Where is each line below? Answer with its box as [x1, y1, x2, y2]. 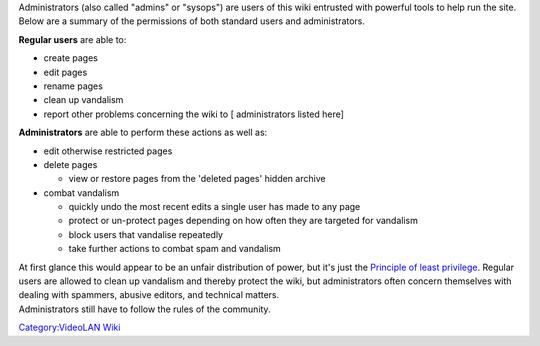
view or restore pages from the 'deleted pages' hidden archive [68, 173, 326, 185]
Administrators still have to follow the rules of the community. [18, 303, 271, 315]
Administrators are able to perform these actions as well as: [18, 126, 268, 139]
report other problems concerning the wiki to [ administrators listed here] [43, 108, 345, 120]
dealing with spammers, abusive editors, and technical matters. [18, 289, 280, 301]
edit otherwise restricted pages [43, 145, 173, 157]
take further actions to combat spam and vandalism [68, 243, 282, 255]
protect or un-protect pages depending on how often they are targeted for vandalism [68, 215, 419, 227]
